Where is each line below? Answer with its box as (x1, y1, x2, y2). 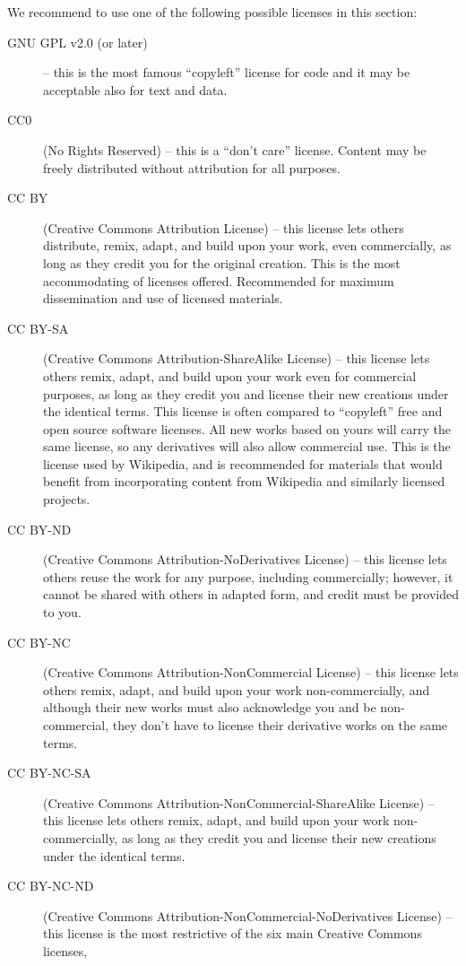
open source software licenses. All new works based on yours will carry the (43, 419, 451, 438)
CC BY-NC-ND (7, 876, 94, 895)
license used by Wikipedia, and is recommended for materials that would (43, 454, 443, 473)
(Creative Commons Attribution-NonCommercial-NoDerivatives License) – (43, 906, 453, 925)
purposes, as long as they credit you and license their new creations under (43, 384, 449, 403)
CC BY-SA (7, 318, 69, 337)
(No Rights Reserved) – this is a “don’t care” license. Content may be (43, 140, 427, 159)
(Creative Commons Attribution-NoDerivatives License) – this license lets (43, 550, 447, 569)
